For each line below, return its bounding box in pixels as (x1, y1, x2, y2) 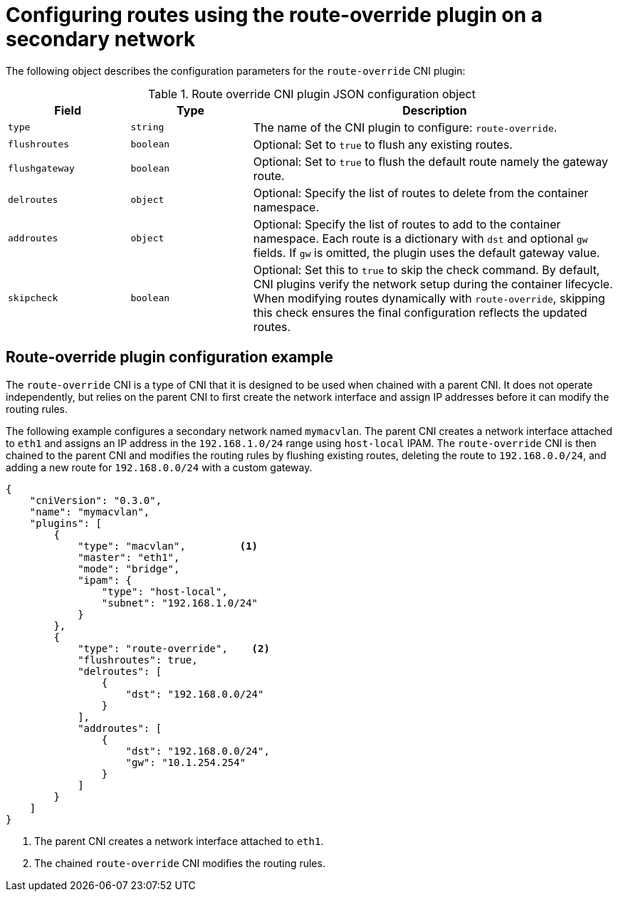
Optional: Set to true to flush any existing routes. (253, 137, 513, 152)
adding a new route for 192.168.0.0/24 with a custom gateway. (6, 461, 313, 473)
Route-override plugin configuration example (6, 348, 333, 367)
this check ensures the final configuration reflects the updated (253, 305, 587, 320)
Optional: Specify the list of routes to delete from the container (253, 185, 589, 200)
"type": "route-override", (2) (78, 642, 270, 654)
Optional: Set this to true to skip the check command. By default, (253, 262, 600, 277)
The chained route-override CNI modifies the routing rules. (34, 856, 325, 869)
